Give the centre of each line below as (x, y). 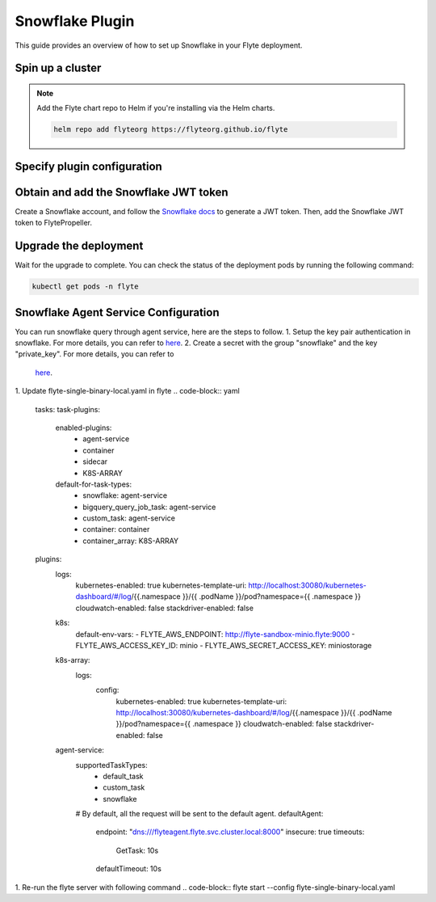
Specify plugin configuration (89, 166)
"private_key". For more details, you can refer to (94, 354)
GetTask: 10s (137, 850)
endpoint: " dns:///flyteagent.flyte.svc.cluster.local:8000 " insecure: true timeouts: (230, 832)
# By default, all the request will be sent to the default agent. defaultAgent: (199, 814)
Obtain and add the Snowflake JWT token (122, 192)
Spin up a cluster (58, 68)
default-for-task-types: (94, 484)
